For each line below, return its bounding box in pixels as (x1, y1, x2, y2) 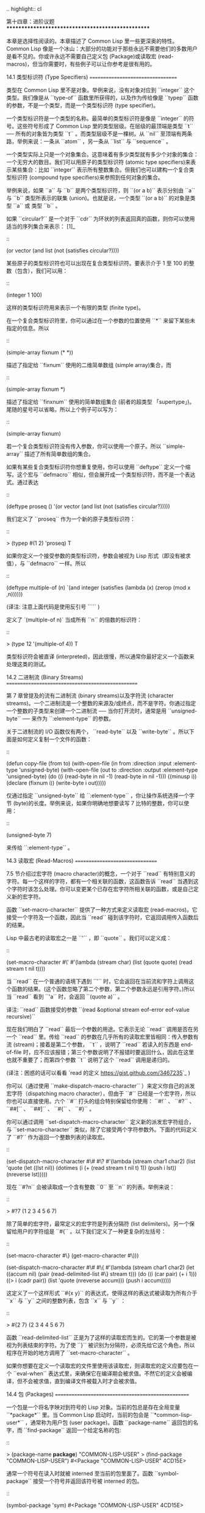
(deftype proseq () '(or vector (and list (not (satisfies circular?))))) (6, 502, 170, 510)
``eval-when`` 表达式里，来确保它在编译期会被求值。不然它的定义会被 (13, 1370, 187, 1377)
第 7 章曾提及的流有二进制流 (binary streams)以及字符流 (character (6, 692, 174, 699)
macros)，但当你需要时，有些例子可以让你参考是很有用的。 (6, 61, 156, 67)
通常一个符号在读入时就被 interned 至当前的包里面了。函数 (6, 1470, 154, 1477)
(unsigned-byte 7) (6, 832, 52, 838)
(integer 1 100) (6, 291, 43, 298)
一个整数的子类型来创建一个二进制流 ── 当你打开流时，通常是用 (6, 707, 167, 715)
